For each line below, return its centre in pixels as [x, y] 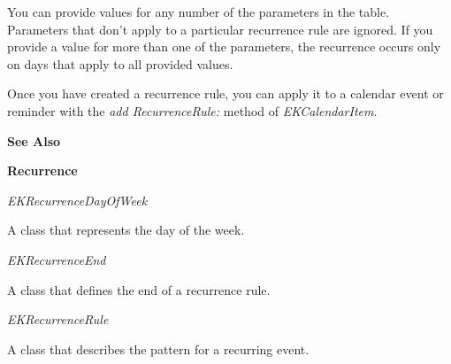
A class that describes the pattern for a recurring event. [158, 349]
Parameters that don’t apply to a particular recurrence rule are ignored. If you [220, 29]
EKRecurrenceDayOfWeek [77, 200]
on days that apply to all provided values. [120, 63]
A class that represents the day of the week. [126, 230]
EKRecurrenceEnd [57, 259]
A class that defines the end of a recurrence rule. [139, 289]
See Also [34, 140]
